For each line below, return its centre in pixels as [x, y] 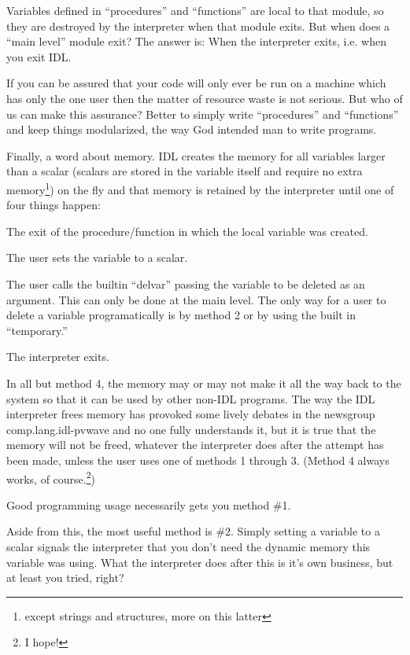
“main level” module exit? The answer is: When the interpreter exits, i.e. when [196, 41]
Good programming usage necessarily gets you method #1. [149, 504]
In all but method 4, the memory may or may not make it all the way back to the [204, 383]
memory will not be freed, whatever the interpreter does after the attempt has [195, 445]
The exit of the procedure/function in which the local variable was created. [187, 231]
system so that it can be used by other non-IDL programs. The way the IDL [191, 398]
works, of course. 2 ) [51, 477]
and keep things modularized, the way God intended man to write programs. [192, 129]
